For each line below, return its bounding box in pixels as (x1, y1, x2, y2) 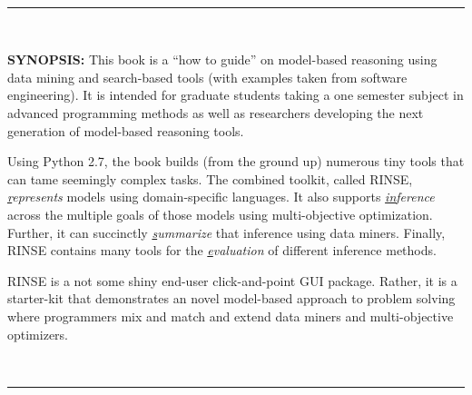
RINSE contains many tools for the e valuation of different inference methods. (7, 241, 437, 260)
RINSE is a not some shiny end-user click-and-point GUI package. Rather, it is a (7, 271, 457, 290)
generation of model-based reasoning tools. (7, 121, 244, 140)
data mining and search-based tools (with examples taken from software (7, 67, 408, 86)
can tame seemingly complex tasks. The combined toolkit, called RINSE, (7, 169, 413, 188)
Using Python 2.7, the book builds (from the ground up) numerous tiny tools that (7, 152, 465, 171)
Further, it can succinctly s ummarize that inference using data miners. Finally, (7, 222, 446, 242)
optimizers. (7, 324, 69, 343)
